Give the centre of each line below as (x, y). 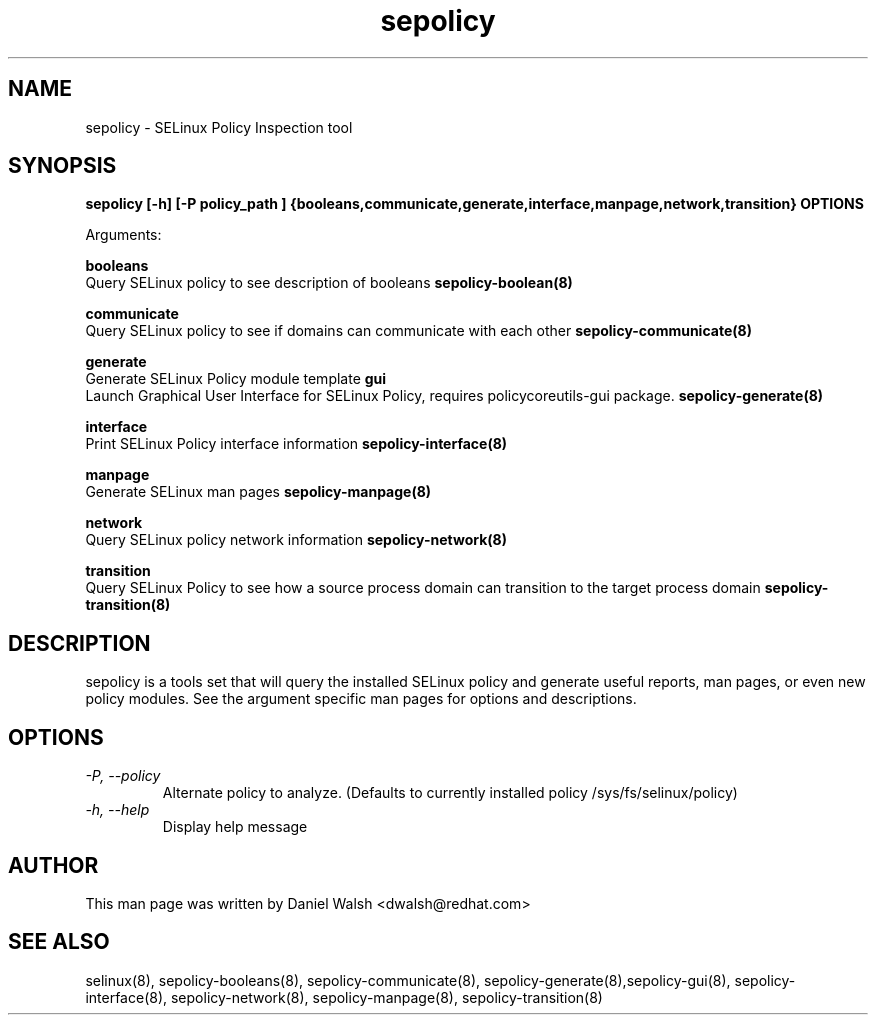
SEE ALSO (59, 942)
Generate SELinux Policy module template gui (236, 379)
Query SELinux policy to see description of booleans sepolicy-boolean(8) (329, 283)
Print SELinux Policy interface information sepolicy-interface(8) (296, 444)
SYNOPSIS (62, 166)
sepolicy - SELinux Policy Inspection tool (219, 127)
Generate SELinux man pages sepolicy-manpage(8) (258, 492)
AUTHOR (53, 865)
